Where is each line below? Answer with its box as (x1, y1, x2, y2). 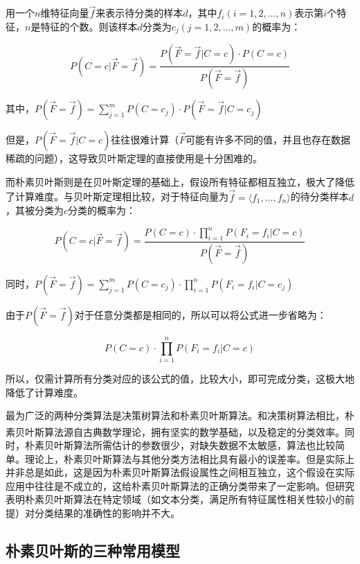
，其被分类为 (6, 203, 64, 218)
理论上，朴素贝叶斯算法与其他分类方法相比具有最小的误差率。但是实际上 (24, 451, 354, 466)
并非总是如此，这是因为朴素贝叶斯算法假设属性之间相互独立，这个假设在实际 (6, 465, 354, 479)
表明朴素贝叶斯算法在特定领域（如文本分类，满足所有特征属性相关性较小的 (6, 492, 345, 506)
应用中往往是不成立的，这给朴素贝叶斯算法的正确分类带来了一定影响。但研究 (6, 478, 354, 493)
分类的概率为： (68, 203, 136, 218)
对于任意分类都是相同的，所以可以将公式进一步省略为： (74, 307, 327, 321)
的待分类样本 (290, 189, 349, 204)
